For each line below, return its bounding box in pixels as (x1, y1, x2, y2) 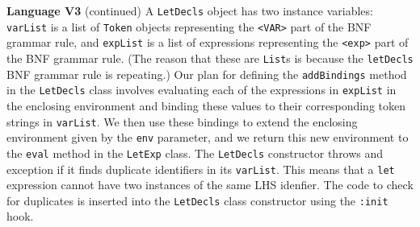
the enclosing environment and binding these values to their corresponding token (6, 97, 405, 113)
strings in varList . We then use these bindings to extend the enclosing (6, 113, 358, 130)
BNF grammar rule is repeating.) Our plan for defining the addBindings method (6, 65, 407, 82)
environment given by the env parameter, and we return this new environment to (6, 129, 409, 146)
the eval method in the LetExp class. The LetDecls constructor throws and (6, 144, 384, 161)
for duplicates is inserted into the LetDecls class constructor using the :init (6, 192, 388, 208)
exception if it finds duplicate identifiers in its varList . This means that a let (6, 160, 395, 177)
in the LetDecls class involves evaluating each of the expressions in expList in (6, 81, 397, 98)
